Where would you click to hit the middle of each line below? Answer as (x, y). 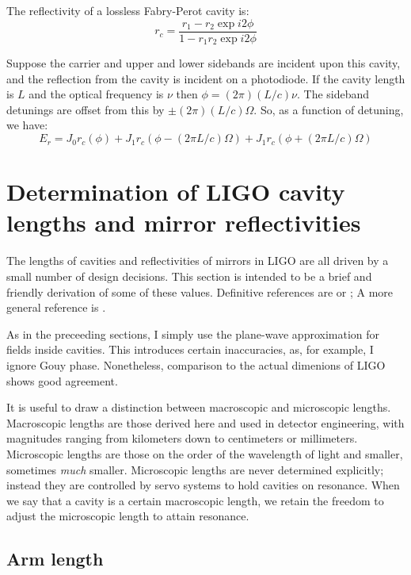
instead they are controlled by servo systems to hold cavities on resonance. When (203, 485)
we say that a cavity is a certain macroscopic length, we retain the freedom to (195, 500)
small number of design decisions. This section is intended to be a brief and (189, 276)
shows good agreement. (62, 380)
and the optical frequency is (96, 94)
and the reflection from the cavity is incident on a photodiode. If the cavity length (206, 78)
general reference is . (56, 307)
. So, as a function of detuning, (329, 109)
